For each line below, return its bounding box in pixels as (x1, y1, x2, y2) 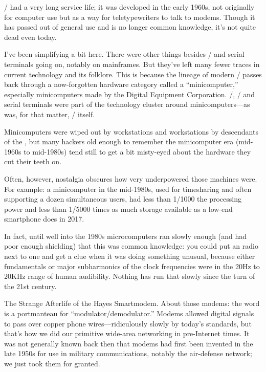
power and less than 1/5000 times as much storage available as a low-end (4, 203, 233, 214)
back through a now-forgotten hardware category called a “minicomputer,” (4, 79, 238, 90)
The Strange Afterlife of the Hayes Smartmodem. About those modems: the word (4, 298, 260, 309)
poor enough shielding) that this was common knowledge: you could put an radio (4, 240, 258, 251)
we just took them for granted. (4, 358, 100, 368)
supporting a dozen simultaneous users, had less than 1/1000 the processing (4, 193, 241, 204)
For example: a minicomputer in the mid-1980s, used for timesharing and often (4, 183, 252, 194)
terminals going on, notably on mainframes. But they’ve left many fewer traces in (4, 58, 260, 69)
